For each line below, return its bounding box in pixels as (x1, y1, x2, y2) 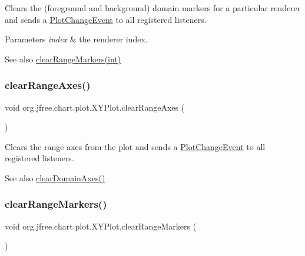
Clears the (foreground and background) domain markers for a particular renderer (5, 2, 301, 14)
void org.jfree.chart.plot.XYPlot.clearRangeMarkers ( (5, 220, 197, 232)
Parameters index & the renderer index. (5, 33, 148, 45)
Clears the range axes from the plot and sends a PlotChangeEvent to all (5, 140, 266, 152)
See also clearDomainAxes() (5, 171, 105, 184)
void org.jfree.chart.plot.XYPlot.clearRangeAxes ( (5, 101, 185, 113)
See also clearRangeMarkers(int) (5, 52, 121, 65)
